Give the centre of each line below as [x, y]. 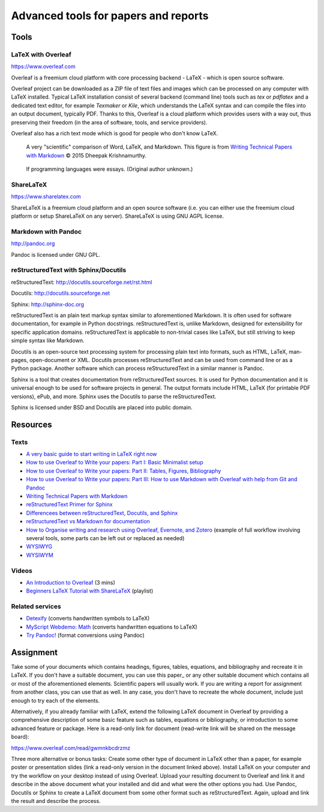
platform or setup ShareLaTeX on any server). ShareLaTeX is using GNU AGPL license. [118, 216]
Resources [31, 424]
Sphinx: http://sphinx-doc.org [47, 304]
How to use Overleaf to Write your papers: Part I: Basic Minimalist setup [115, 463]
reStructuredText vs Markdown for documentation [88, 521]
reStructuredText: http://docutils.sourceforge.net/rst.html [82, 282]
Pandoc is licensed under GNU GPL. [56, 254]
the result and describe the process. [56, 801]
